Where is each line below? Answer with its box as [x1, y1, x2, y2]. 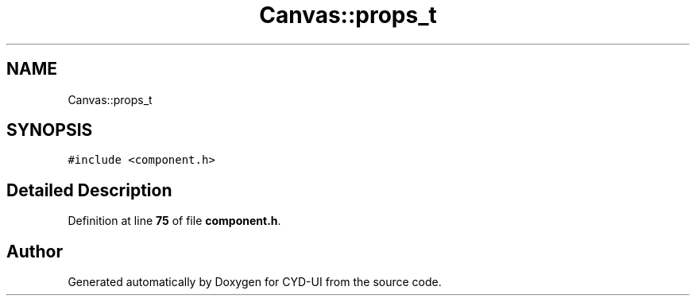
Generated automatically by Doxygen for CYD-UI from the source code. [68, 275, 442, 289]
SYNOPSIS [6, 120, 93, 141]
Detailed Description [6, 180, 172, 200]
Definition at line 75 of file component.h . [68, 214, 281, 228]
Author [6, 241, 63, 261]
